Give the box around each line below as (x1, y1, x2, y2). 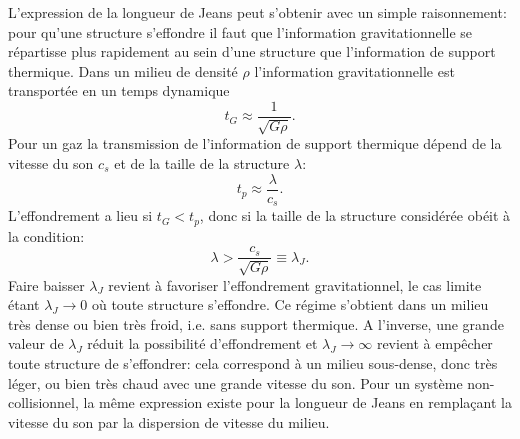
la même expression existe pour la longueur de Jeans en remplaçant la (83, 392, 512, 413)
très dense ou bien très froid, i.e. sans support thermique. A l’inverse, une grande (8, 313, 504, 334)
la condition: (8, 225, 85, 246)
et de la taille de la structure (114, 153, 290, 174)
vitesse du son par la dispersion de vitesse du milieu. (8, 411, 330, 432)
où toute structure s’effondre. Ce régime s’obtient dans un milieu (91, 294, 489, 315)
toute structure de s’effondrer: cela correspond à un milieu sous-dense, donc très (8, 353, 498, 373)
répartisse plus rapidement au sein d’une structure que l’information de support (8, 41, 496, 62)
